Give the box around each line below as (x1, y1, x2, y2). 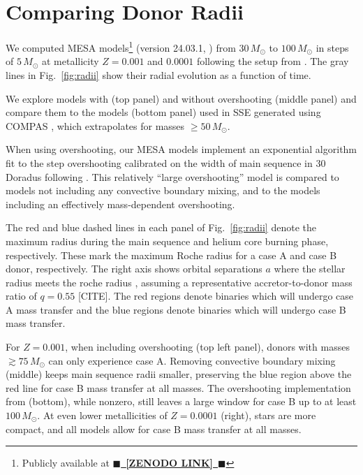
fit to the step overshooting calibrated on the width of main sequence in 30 (6, 155, 326, 170)
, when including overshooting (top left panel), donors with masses (65, 339, 350, 354)
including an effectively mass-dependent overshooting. (6, 196, 235, 211)
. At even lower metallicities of (37, 408, 168, 423)
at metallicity (41, 54, 99, 68)
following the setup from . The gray (196, 54, 349, 68)
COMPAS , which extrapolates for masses (6, 118, 185, 133)
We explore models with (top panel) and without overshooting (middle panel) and (6, 91, 357, 105)
